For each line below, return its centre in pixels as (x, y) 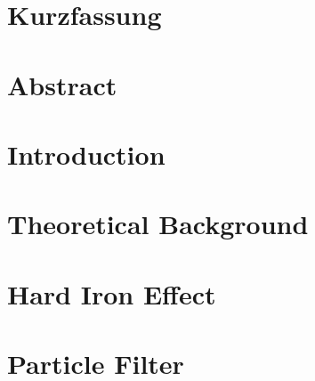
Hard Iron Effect (112, 293)
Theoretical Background (158, 224)
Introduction (86, 154)
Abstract (62, 84)
